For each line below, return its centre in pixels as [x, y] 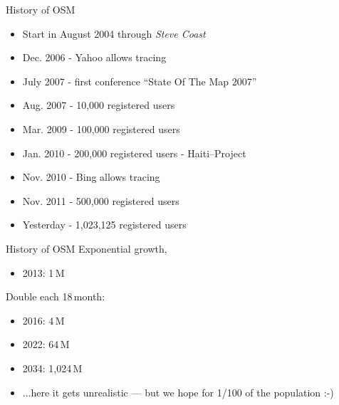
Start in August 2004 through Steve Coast [114, 33]
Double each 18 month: [56, 296]
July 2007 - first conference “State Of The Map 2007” [140, 81]
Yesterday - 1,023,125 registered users [104, 225]
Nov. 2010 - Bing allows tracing [91, 177]
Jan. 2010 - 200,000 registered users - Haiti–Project [134, 153]
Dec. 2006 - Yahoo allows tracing [94, 57]
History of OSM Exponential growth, [87, 248]
